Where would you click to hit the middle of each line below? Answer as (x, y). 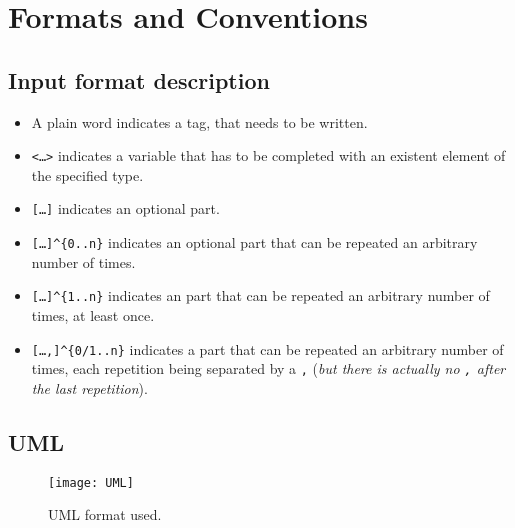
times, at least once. (93, 314)
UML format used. (105, 514)
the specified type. (87, 174)
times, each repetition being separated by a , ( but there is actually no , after (268, 368)
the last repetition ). (89, 387)
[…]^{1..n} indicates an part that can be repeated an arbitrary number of (260, 295)
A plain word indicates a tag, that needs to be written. (199, 121)
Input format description (139, 79)
